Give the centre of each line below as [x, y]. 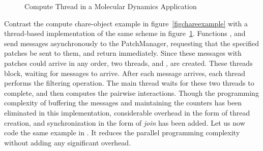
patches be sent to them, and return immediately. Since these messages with [123, 53]
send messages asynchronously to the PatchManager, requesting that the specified [132, 43]
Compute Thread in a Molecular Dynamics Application [111, 6]
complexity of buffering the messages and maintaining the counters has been [123, 103]
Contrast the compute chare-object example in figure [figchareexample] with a [126, 23]
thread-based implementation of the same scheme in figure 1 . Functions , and [125, 33]
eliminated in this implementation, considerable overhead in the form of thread [127, 112]
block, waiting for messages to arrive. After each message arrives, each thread [125, 73]
